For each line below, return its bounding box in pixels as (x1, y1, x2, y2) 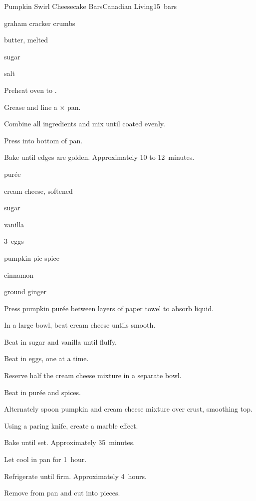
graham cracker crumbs (4, 17, 75, 28)
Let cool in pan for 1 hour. (4, 454, 87, 465)
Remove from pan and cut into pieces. (4, 488, 120, 498)
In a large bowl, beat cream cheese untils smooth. (4, 320, 156, 330)
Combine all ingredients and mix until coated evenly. (4, 118, 165, 129)
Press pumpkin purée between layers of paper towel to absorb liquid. (4, 303, 214, 313)
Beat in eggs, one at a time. (4, 353, 89, 364)
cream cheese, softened (4, 185, 73, 196)
